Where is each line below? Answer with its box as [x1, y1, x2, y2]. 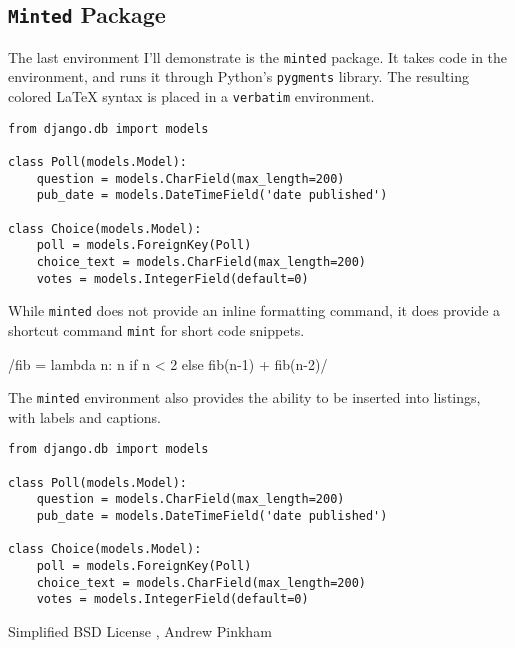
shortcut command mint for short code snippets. [8, 319, 305, 340]
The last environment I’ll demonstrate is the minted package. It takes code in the [8, 46, 508, 67]
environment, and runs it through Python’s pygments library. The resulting [8, 66, 469, 87]
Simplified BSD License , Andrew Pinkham [8, 621, 272, 642]
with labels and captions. [8, 406, 162, 427]
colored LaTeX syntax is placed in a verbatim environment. [8, 86, 375, 107]
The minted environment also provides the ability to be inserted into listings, [8, 387, 481, 408]
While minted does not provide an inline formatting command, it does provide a [8, 300, 501, 321]
